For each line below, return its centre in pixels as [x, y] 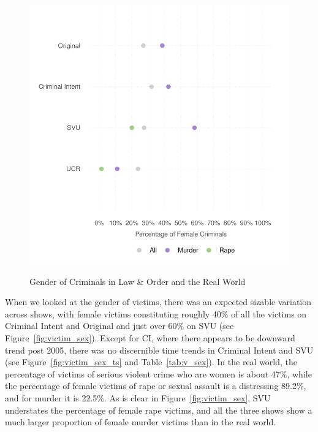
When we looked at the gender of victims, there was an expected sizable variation [158, 302]
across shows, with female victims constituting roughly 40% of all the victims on [156, 313]
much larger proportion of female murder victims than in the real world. [141, 422]
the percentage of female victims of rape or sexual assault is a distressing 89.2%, [156, 386]
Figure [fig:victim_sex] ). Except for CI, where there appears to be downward [150, 337]
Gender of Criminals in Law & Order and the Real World [138, 281]
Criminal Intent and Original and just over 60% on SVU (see [119, 326]
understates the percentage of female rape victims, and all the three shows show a [159, 410]
